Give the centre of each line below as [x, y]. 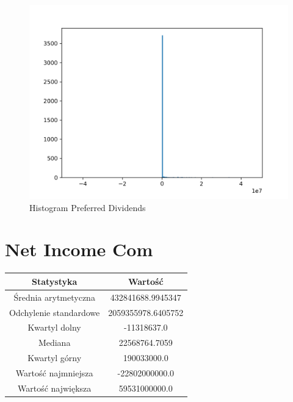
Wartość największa [54, 388]
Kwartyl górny [55, 358]
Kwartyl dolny [54, 327]
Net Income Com [79, 249]
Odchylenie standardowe [55, 312]
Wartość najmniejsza [54, 372]
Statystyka [54, 281]
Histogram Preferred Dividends [88, 207]
